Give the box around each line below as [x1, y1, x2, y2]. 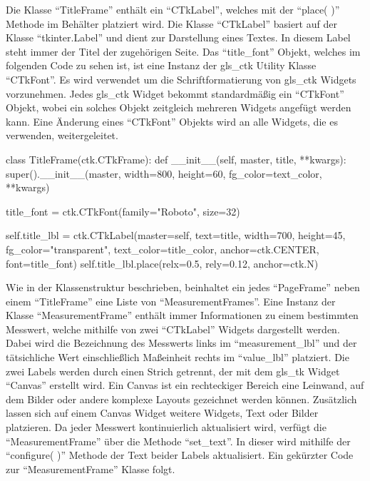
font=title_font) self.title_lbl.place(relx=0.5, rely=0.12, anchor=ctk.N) [6, 255, 319, 270]
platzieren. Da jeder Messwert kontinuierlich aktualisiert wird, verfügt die [6, 420, 327, 435]
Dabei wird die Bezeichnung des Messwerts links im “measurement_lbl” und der [6, 335, 357, 350]
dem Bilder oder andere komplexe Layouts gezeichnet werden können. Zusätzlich [6, 391, 357, 406]
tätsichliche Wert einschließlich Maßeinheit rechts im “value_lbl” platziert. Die [6, 350, 349, 365]
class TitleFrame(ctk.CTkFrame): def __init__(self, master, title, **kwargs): [6, 151, 346, 166]
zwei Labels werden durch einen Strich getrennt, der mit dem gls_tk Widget [6, 363, 340, 378]
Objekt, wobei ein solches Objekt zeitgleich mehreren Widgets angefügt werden [6, 100, 351, 115]
